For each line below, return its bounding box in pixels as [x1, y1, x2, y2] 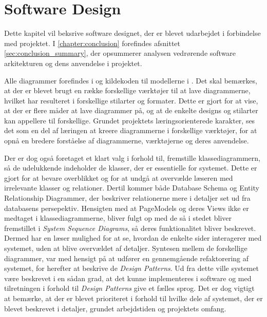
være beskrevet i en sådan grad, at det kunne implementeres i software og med [4, 272, 252, 283]
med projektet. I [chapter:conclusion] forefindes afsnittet [4, 37, 181, 48]
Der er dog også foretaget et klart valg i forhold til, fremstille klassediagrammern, [4, 152, 260, 163]
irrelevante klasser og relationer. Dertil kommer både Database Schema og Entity [4, 182, 259, 193]
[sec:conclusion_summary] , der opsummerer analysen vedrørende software [4, 48, 236, 58]
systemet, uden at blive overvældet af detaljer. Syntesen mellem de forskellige [4, 243, 247, 253]
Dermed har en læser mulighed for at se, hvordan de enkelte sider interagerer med [4, 233, 262, 243]
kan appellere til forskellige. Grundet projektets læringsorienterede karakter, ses [4, 115, 255, 125]
